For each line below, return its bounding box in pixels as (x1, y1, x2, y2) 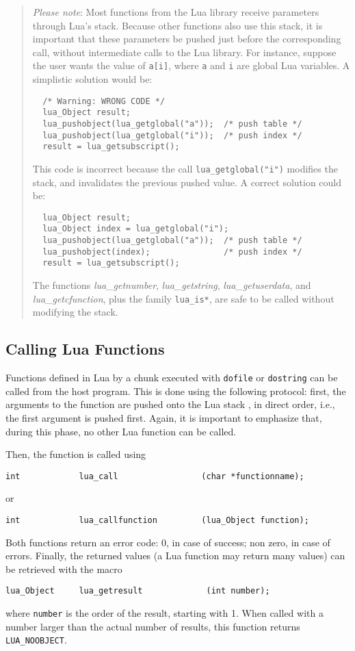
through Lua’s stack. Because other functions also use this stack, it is (32, 18, 323, 32)
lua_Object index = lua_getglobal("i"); (42, 224, 229, 234)
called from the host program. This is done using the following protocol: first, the (5, 383, 346, 398)
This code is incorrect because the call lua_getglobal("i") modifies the (32, 161, 338, 175)
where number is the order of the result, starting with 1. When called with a (5, 606, 324, 620)
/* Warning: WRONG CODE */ (42, 96, 166, 106)
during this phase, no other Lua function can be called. (5, 424, 237, 438)
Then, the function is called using (5, 447, 146, 461)
